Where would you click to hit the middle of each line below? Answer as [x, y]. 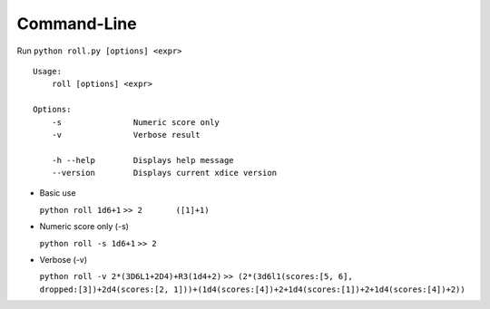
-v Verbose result [126, 135]
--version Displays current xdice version [164, 173]
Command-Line [77, 24]
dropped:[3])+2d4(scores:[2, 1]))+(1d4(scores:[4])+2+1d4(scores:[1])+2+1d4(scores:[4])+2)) [253, 289]
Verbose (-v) [64, 260]
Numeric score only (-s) [84, 227]
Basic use [58, 193]
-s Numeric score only [135, 122]
